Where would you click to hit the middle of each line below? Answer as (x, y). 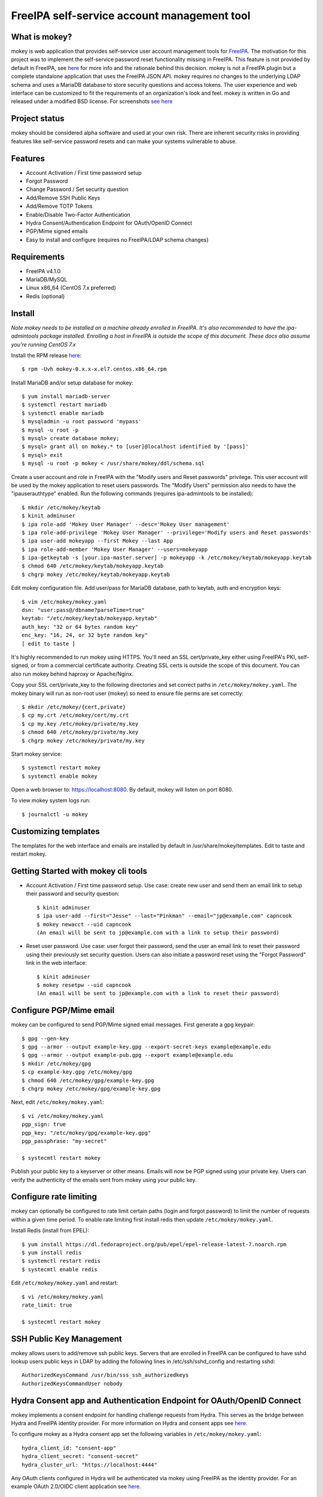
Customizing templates (55, 831)
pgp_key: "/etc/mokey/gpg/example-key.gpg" (86, 1133)
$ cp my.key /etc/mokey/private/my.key (80, 724)
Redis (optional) (45, 296)
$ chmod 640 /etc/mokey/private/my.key (80, 732)
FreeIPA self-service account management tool (131, 16)
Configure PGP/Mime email (63, 1010)
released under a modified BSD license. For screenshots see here (92, 101)
